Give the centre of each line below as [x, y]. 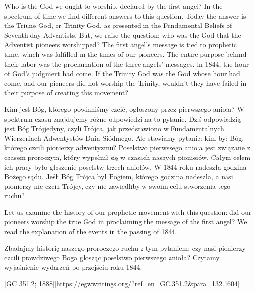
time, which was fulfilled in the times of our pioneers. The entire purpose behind [126, 54]
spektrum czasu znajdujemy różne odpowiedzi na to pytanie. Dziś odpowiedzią [123, 119]
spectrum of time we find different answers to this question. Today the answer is [125, 15]
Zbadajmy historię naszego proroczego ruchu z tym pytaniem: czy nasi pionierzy [125, 248]
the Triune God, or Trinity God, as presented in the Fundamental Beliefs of [118, 25]
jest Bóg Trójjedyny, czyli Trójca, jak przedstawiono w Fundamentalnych [114, 128]
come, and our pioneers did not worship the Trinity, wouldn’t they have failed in [126, 83]
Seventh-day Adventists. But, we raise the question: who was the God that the [123, 35]
